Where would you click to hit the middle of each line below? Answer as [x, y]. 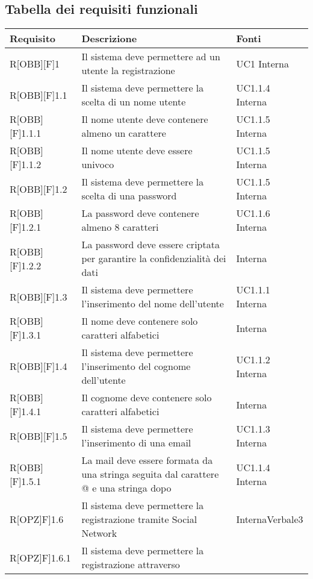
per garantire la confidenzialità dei [154, 258]
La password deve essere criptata [150, 245]
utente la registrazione [128, 70]
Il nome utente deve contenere [145, 119]
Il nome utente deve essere [137, 151]
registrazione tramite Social [139, 519]
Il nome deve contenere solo [140, 321]
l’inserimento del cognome [136, 366]
